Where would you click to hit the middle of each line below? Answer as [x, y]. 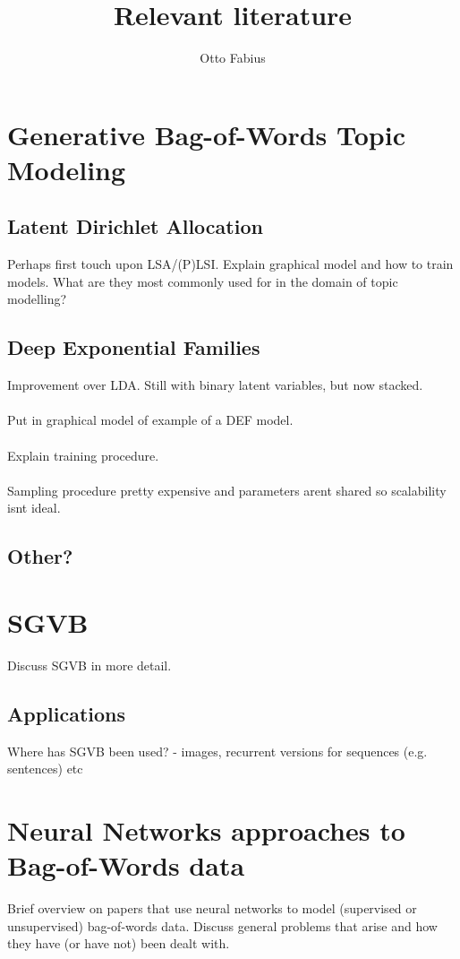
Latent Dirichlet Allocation [135, 226]
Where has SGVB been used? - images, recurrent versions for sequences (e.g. [217, 751]
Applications [67, 713]
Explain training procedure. [83, 455]
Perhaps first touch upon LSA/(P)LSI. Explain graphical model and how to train [230, 264]
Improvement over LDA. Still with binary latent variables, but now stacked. [215, 385]
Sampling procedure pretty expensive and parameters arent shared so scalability [227, 490]
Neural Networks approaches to [206, 830]
